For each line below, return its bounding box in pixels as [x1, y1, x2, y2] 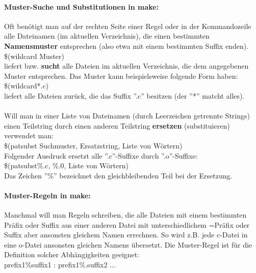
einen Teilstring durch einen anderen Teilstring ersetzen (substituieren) [4, 120, 230, 131]
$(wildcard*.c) [4, 80, 49, 91]
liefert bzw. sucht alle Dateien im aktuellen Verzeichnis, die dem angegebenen [4, 60, 249, 71]
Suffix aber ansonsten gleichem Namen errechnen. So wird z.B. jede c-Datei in [4, 229, 248, 240]
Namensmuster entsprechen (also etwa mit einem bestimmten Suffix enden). [4, 40, 249, 51]
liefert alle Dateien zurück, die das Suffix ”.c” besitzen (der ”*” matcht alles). [4, 90, 245, 101]
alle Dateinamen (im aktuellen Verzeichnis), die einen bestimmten [4, 31, 210, 41]
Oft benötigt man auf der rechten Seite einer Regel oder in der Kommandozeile [4, 20, 251, 31]
